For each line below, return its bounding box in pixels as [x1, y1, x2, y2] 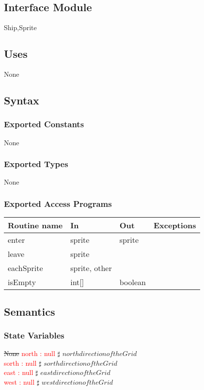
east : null [4, 367, 33, 377]
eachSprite [8, 262, 43, 274]
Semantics [4, 304, 55, 319]
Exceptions [153, 220, 196, 231]
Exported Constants [4, 118, 84, 130]
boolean [119, 276, 146, 288]
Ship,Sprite [4, 22, 37, 33]
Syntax [4, 92, 39, 107]
